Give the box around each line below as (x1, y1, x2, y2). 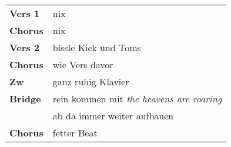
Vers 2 (9, 41, 39, 54)
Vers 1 (9, 6, 39, 20)
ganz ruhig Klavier (52, 75, 129, 88)
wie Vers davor (52, 58, 113, 71)
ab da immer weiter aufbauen (52, 109, 174, 122)
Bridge (9, 92, 41, 105)
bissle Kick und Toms (52, 41, 141, 54)
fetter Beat (52, 126, 98, 139)
